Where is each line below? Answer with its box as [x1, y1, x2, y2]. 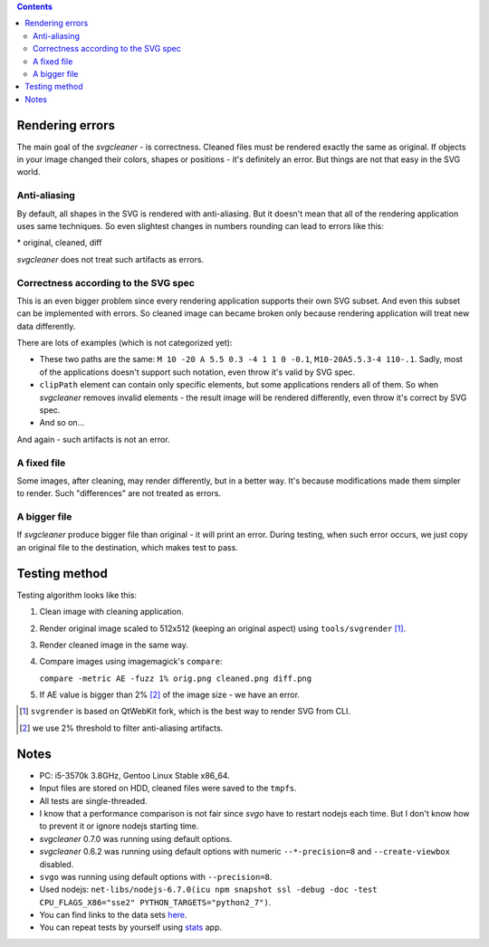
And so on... [39, 417, 85, 428]
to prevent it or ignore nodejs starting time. [39, 820, 199, 832]
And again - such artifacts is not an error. [16, 434, 171, 445]
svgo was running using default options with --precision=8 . [39, 871, 273, 882]
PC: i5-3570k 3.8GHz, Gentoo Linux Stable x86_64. [39, 770, 230, 780]
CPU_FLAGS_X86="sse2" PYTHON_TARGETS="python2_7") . [39, 896, 272, 907]
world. [16, 167, 41, 177]
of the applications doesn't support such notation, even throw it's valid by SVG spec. [39, 367, 356, 378]
